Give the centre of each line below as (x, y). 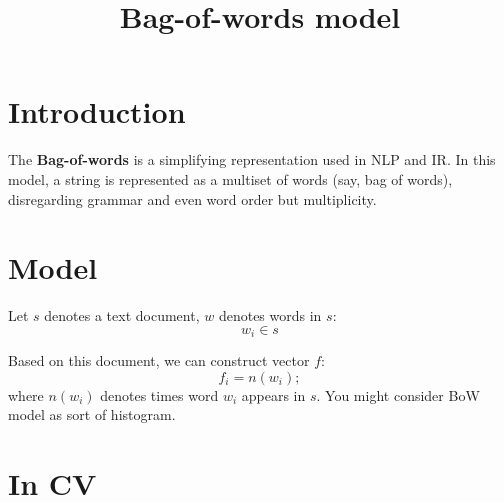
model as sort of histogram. (92, 414)
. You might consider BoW (398, 394)
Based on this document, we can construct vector (159, 360)
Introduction (97, 111)
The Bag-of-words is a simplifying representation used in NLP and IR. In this (252, 159)
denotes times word (159, 394)
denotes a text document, (122, 315)
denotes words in (270, 315)
